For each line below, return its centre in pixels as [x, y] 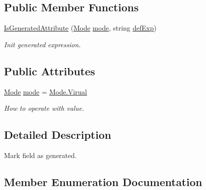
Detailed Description [58, 135]
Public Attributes [50, 71]
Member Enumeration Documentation [103, 181]
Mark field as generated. [40, 155]
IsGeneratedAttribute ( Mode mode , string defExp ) [80, 28]
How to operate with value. [44, 108]
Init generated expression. [43, 44]
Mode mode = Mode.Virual [45, 91]
